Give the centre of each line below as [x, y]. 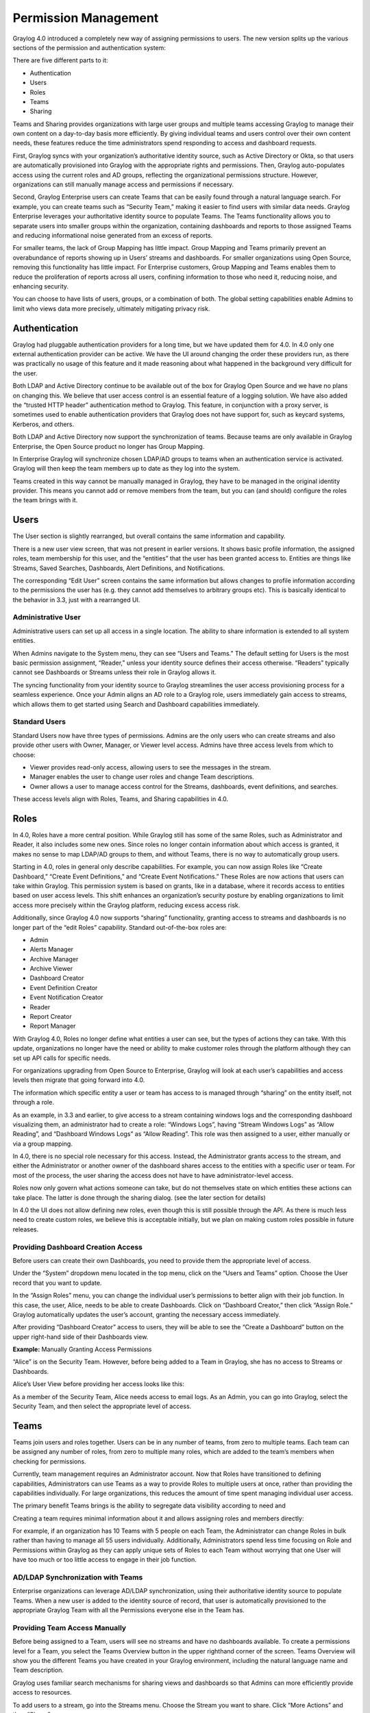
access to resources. [42, 1692]
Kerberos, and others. [44, 424]
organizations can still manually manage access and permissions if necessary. [123, 184]
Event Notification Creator [66, 998]
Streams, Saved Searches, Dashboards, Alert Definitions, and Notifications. [119, 568]
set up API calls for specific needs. [62, 1058]
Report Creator [51, 1017]
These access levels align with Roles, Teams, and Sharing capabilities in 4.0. [121, 799]
